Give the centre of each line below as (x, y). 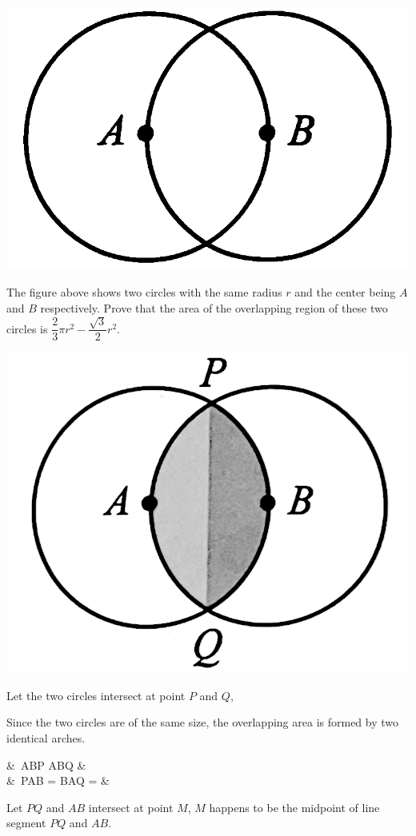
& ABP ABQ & (46, 764)
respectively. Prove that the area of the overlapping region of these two (214, 307)
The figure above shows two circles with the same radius (144, 292)
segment (26, 823)
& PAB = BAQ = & (58, 780)
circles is (27, 328)
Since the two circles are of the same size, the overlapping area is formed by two (203, 722)
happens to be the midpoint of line (294, 807)
